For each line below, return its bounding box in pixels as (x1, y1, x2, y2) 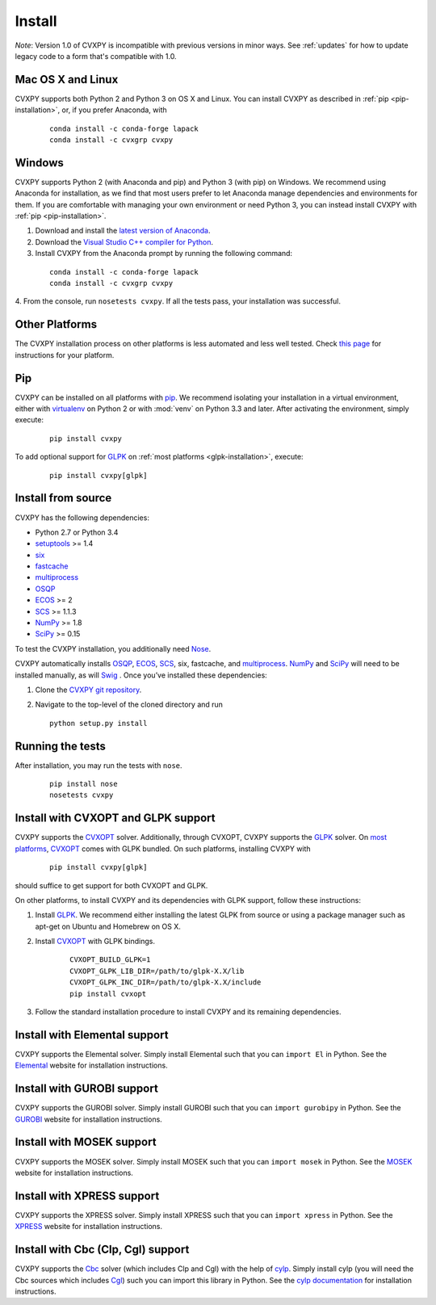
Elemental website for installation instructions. (15, 1060, 169, 1070)
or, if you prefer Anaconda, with (61, 105, 167, 115)
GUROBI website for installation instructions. (15, 1114, 163, 1124)
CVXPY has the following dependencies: (15, 513, 149, 522)
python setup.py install (49, 719, 148, 728)
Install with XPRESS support (15, 1189, 160, 1202)
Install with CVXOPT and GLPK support (15, 812, 216, 825)
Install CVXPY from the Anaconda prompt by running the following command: (35, 249, 293, 258)
